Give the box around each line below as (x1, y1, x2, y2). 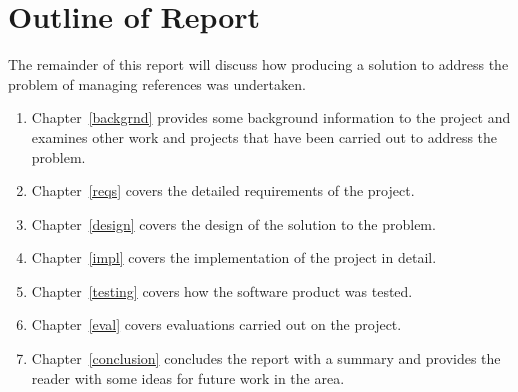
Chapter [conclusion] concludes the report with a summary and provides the (31, 348, 501, 369)
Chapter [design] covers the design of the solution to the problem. (31, 213, 436, 234)
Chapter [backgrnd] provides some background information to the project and (31, 107, 511, 128)
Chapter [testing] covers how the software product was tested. (31, 280, 413, 301)
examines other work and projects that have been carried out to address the (31, 126, 498, 147)
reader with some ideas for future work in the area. (31, 367, 345, 388)
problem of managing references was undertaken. (8, 73, 306, 94)
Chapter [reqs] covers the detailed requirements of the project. (31, 180, 415, 201)
